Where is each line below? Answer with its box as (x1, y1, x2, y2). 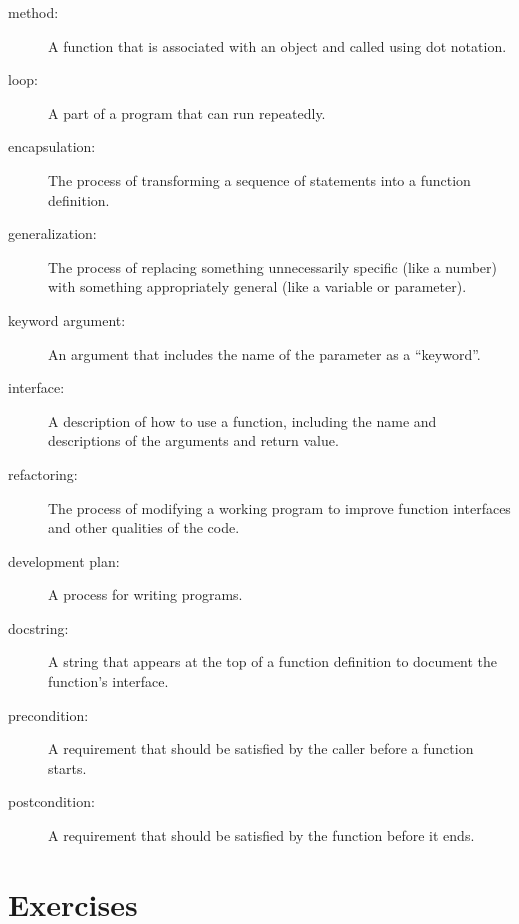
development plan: (8, 550, 120, 571)
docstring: (8, 617, 69, 638)
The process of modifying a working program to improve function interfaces (48, 497, 511, 518)
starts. (48, 757, 87, 778)
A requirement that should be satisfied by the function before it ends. (48, 825, 475, 846)
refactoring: (8, 463, 78, 484)
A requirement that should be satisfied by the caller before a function (48, 738, 474, 759)
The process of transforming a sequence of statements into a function (48, 169, 471, 190)
